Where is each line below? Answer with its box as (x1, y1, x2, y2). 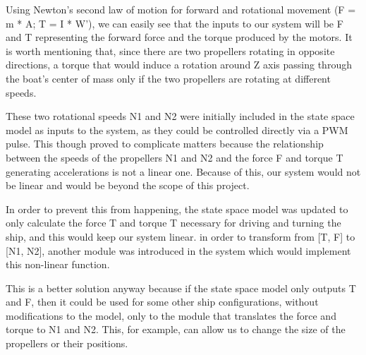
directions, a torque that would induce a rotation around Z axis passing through (6, 57, 352, 72)
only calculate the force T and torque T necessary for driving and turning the (6, 215, 341, 230)
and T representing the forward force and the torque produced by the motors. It (6, 30, 353, 44)
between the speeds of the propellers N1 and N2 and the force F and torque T (6, 150, 343, 164)
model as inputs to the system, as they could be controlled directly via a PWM (6, 122, 348, 137)
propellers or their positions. (6, 336, 128, 351)
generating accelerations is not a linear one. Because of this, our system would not (6, 164, 361, 179)
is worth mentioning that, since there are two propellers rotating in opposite (6, 43, 335, 58)
